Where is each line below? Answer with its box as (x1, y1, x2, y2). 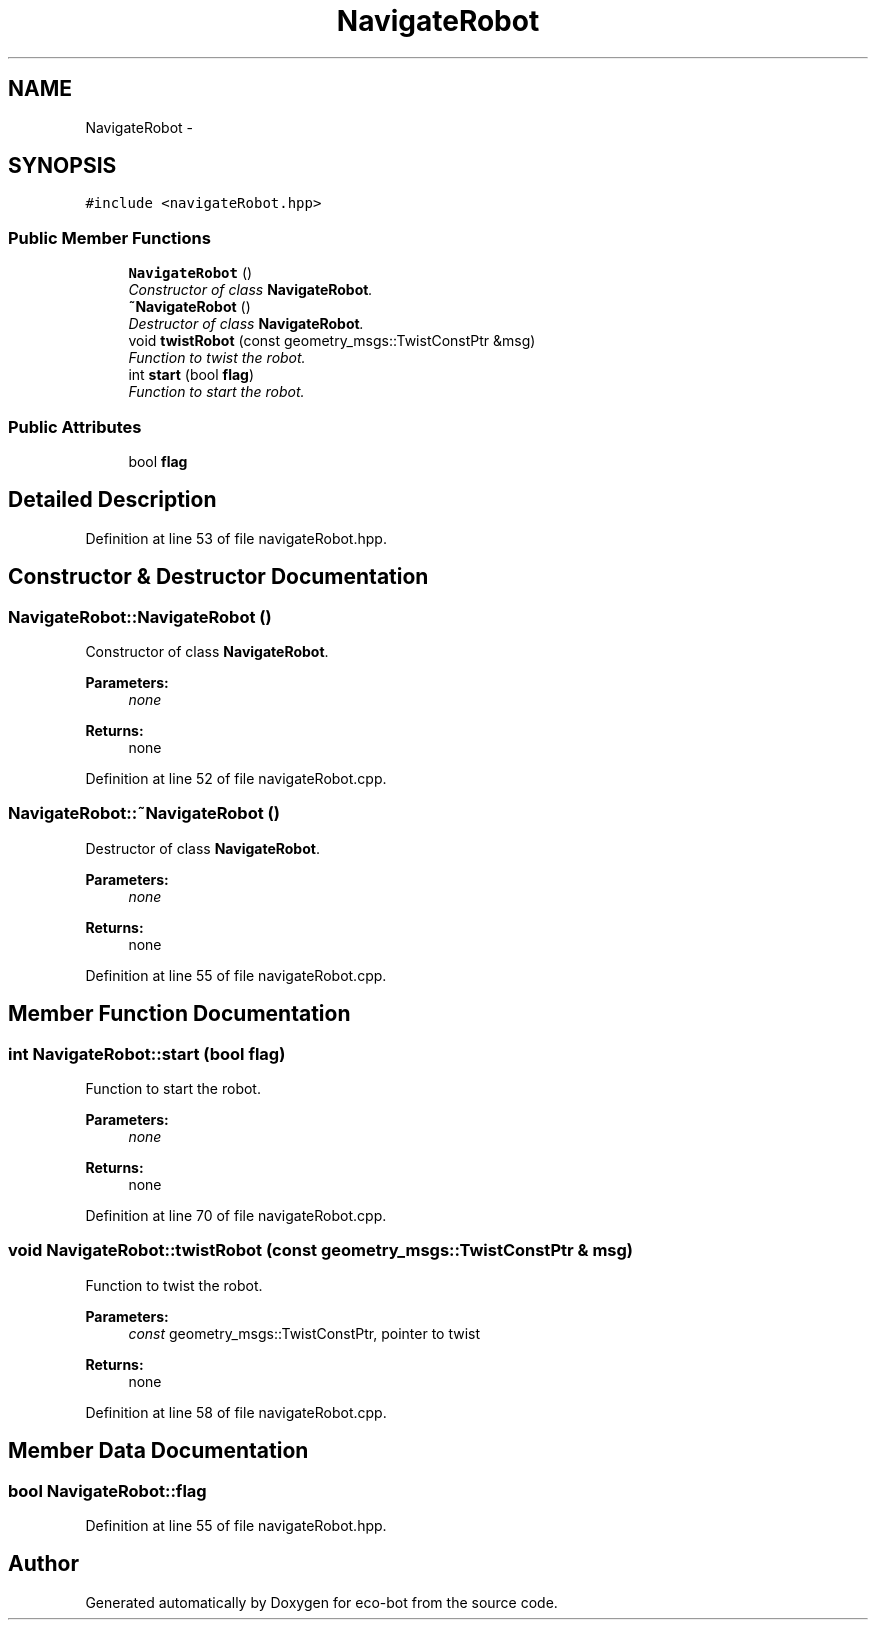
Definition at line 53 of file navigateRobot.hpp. (85, 529, 387, 547)
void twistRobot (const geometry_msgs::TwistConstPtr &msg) (128, 332, 536, 350)
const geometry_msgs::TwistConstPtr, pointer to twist (128, 1324, 481, 1342)
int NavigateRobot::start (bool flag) (8, 1043, 286, 1064)
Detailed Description (8, 487, 217, 513)
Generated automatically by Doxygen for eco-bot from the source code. (85, 1593, 558, 1611)
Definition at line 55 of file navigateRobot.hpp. (85, 1516, 387, 1534)
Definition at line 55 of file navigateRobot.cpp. (85, 966, 387, 984)
